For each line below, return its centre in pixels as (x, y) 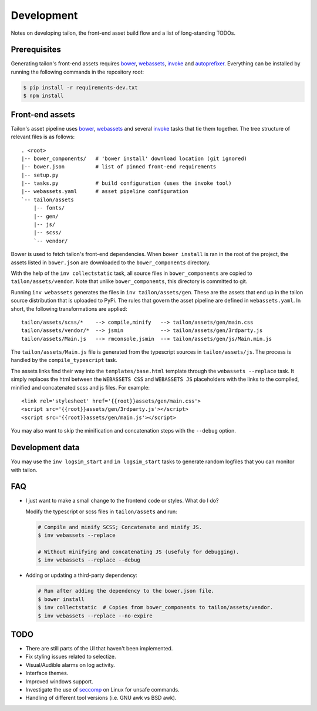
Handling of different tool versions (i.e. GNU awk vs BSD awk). (101, 698)
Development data (45, 448)
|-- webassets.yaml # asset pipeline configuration (105, 192)
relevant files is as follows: (43, 137)
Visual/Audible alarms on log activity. (70, 665)
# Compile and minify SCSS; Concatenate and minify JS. (120, 527)
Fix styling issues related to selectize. (71, 657)
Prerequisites (36, 50)
